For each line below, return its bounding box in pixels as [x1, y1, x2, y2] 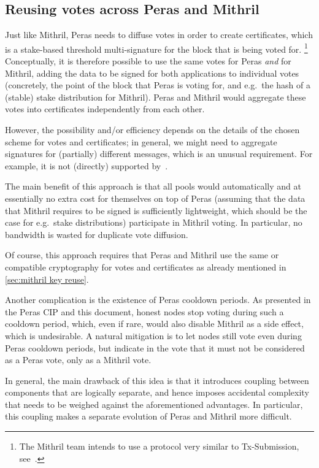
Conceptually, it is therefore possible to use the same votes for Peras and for [5, 55, 291, 67]
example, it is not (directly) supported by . [5, 159, 168, 172]
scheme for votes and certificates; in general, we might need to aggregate [5, 135, 277, 148]
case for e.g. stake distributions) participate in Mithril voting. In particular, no [5, 216, 302, 229]
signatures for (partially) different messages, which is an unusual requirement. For [5, 147, 313, 160]
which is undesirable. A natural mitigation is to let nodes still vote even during [5, 329, 302, 342]
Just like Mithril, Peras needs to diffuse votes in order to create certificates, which [5, 28, 313, 41]
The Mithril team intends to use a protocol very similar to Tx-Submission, [19, 440, 299, 453]
